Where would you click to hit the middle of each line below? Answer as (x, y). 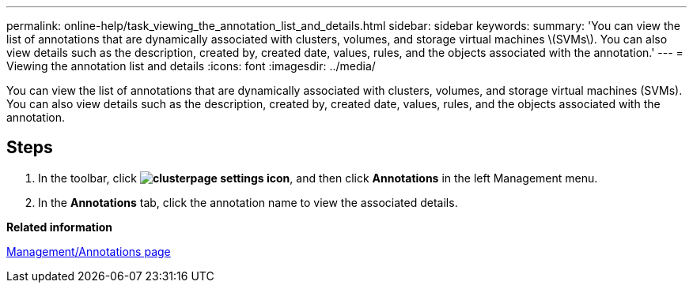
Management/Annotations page (89, 251)
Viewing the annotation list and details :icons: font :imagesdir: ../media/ (191, 66)
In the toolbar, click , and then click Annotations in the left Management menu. (318, 178)
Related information (60, 227)
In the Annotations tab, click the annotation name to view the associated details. (248, 202)
